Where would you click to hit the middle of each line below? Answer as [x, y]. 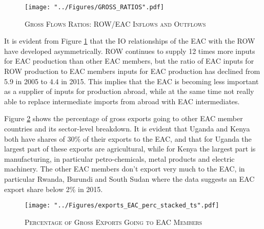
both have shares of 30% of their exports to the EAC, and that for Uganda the [128, 138]
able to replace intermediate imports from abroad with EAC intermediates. [122, 101]
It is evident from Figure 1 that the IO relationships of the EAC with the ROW [130, 41]
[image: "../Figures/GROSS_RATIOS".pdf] [95, 7]
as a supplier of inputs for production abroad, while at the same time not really [129, 91]
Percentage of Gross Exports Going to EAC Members [114, 222]
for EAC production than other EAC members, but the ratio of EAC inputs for [129, 61]
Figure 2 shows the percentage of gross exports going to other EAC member [124, 118]
